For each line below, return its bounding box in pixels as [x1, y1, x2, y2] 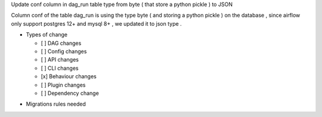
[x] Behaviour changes [41, 73, 97, 80]
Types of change [26, 31, 68, 38]
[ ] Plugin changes [41, 81, 86, 88]
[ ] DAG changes [41, 39, 82, 47]
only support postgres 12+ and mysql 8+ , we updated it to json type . [11, 20, 182, 27]
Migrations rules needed [26, 100, 86, 107]
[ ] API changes [41, 56, 79, 63]
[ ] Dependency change [41, 90, 100, 97]
